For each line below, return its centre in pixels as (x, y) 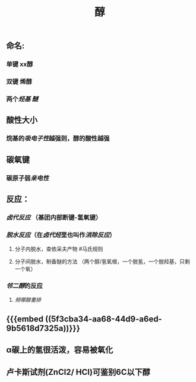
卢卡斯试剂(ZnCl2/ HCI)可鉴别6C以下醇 (78, 372)
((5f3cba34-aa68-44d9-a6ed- (104, 319)
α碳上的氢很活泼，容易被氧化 (60, 350)
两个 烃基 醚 (22, 99)
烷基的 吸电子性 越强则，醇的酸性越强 (58, 138)
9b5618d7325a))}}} (43, 328)
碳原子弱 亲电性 (28, 178)
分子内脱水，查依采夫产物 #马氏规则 (59, 249)
